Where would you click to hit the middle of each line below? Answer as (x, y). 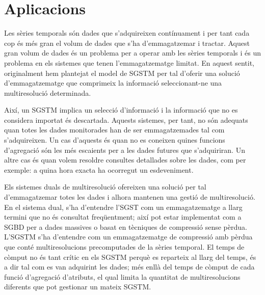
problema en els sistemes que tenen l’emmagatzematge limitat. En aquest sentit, (129, 62)
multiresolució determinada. (48, 92)
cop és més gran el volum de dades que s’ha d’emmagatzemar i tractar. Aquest (127, 43)
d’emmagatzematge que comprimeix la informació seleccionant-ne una (113, 83)
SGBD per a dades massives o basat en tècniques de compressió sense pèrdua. (126, 226)
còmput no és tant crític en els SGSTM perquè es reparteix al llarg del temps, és (130, 257)
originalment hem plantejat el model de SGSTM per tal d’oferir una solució (122, 73)
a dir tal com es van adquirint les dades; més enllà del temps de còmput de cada (129, 267)
